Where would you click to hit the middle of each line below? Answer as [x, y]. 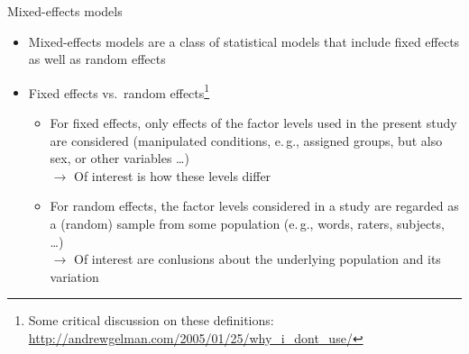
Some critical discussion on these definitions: [151, 320]
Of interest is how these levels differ [172, 175]
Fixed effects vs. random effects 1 [119, 91]
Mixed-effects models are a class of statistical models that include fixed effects [244, 41]
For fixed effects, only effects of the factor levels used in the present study [253, 123]
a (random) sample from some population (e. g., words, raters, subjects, [247, 223]
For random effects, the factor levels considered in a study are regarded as [254, 206]
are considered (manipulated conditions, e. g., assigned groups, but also [246, 140]
